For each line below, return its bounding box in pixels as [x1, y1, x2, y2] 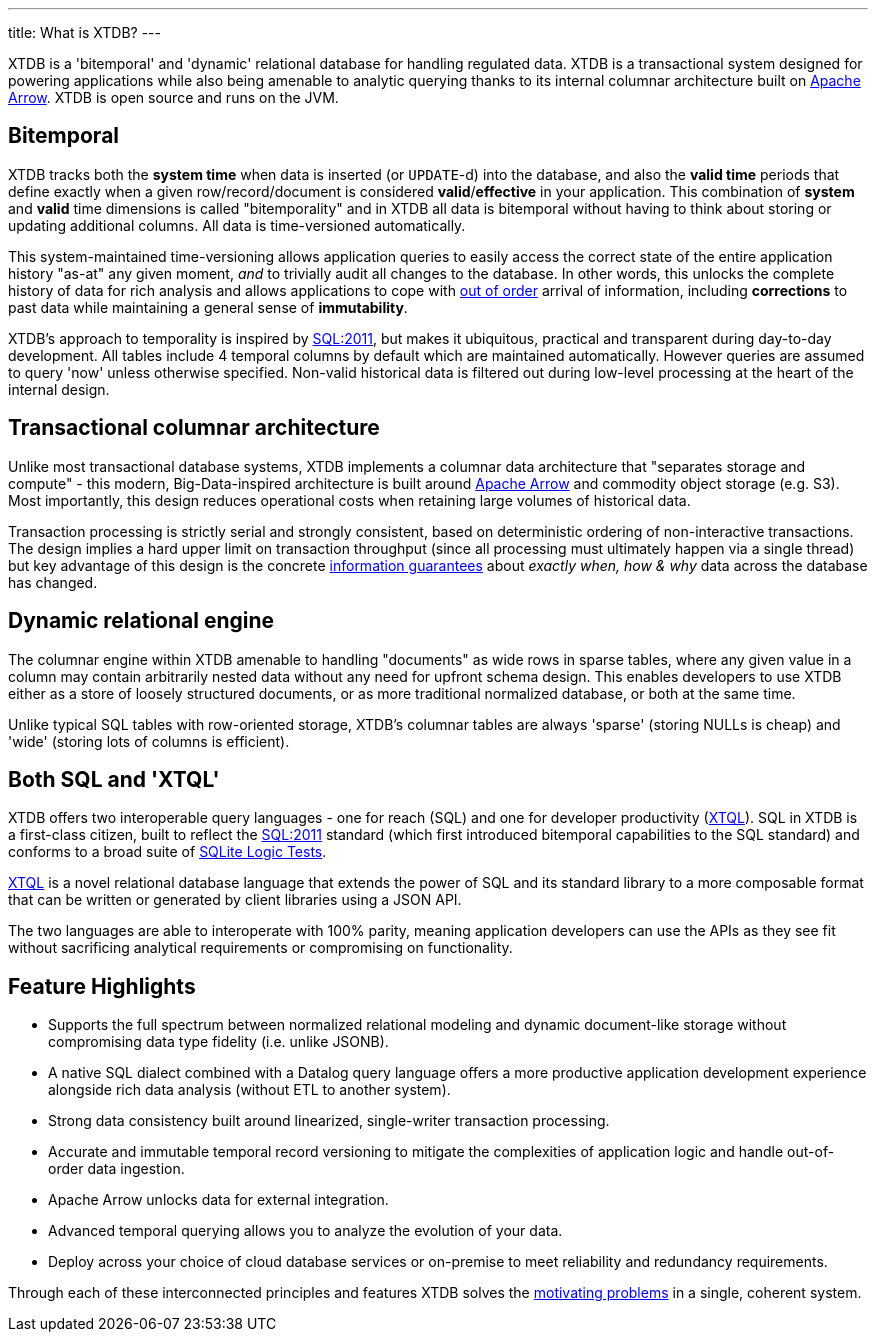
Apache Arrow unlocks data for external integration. [48, 1191, 389, 1209]
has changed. [8, 573, 98, 591]
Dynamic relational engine [8, 608, 275, 634]
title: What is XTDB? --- [8, 24, 161, 41]
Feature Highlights [8, 973, 196, 999]
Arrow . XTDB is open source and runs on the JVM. [8, 89, 339, 106]
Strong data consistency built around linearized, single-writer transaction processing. [48, 1112, 610, 1130]
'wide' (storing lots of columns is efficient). [8, 732, 290, 750]
